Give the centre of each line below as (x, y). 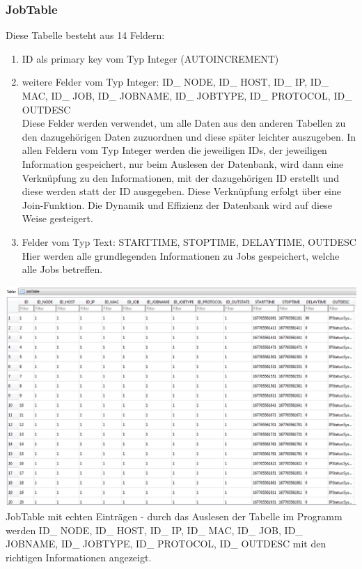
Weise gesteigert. (57, 218)
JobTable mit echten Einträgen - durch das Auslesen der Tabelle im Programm (174, 516)
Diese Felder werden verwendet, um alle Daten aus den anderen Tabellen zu (184, 123)
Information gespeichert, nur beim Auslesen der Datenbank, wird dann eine (183, 163)
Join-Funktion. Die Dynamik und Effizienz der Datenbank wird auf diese (177, 204)
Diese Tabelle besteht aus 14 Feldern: (85, 35)
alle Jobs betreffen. (62, 269)
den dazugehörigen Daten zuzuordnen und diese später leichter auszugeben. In (189, 136)
